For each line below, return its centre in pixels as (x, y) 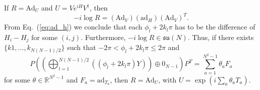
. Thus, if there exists (221, 37)
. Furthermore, (103, 37)
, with (167, 79)
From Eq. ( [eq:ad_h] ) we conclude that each (73, 27)
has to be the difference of (215, 27)
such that (82, 47)
